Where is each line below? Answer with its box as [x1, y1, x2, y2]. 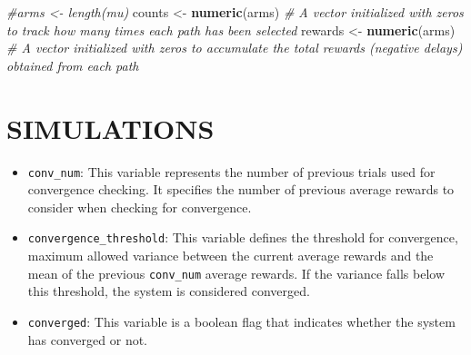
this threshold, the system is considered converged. [27, 281, 310, 301]
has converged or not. [27, 330, 148, 349]
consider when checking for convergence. [27, 197, 252, 216]
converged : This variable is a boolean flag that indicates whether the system [27, 311, 456, 330]
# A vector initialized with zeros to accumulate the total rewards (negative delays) [6, 38, 463, 57]
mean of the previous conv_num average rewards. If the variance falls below [27, 263, 446, 282]
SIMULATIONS [6, 109, 215, 146]
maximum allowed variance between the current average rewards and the [27, 246, 434, 264]
